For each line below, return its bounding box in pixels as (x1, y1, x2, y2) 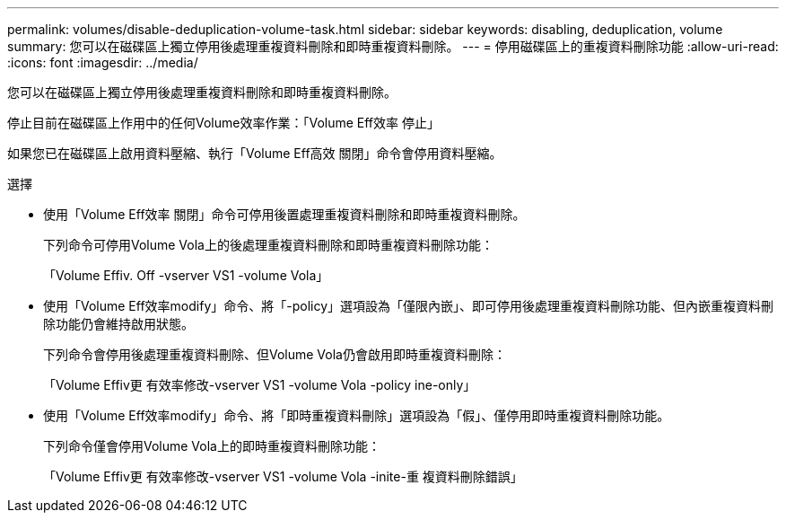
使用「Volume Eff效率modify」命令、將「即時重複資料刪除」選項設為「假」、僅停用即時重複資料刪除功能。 (43, 408, 670, 423)
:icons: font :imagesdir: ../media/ (7, 55, 198, 70)
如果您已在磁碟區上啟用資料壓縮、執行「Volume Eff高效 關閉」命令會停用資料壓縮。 (7, 145, 502, 161)
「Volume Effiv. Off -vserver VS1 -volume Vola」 (43, 268, 329, 283)
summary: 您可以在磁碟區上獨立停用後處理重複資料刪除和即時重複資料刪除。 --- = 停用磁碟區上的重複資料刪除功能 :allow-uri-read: (7, 39, 779, 54)
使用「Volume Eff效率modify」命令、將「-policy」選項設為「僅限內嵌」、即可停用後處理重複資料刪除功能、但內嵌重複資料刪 (43, 298, 774, 313)
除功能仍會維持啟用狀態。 (43, 316, 194, 331)
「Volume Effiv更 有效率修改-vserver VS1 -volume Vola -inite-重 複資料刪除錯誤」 (43, 469, 523, 484)
